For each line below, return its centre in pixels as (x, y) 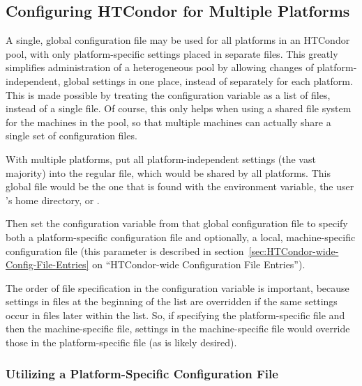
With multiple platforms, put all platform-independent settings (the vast (161, 159)
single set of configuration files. (71, 136)
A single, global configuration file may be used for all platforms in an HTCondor (178, 40)
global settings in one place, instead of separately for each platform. (208, 80)
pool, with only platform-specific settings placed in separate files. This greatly (172, 53)
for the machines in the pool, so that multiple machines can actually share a (168, 122)
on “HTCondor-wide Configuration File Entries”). (199, 264)
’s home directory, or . (53, 200)
